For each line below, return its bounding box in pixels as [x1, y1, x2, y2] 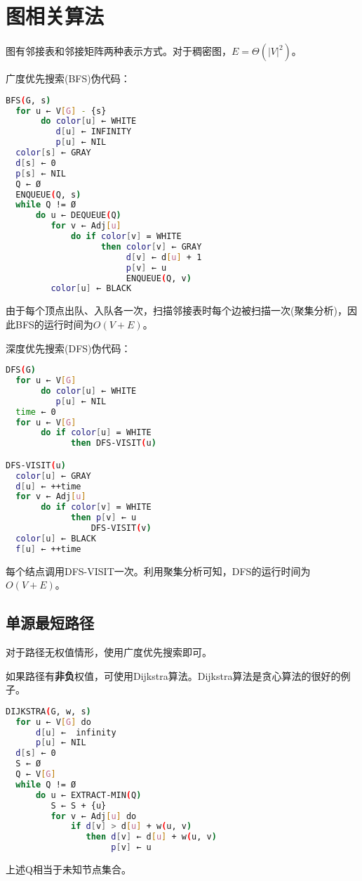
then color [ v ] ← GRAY [101, 241, 202, 252]
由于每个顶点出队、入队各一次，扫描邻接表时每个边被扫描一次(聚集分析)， [6, 303, 347, 318]
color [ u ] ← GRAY [15, 470, 91, 481]
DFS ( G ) [6, 365, 36, 375]
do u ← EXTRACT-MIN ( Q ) [35, 790, 142, 800]
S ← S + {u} [51, 800, 107, 811]
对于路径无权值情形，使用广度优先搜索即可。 [6, 645, 212, 660]
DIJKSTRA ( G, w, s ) [6, 706, 91, 716]
